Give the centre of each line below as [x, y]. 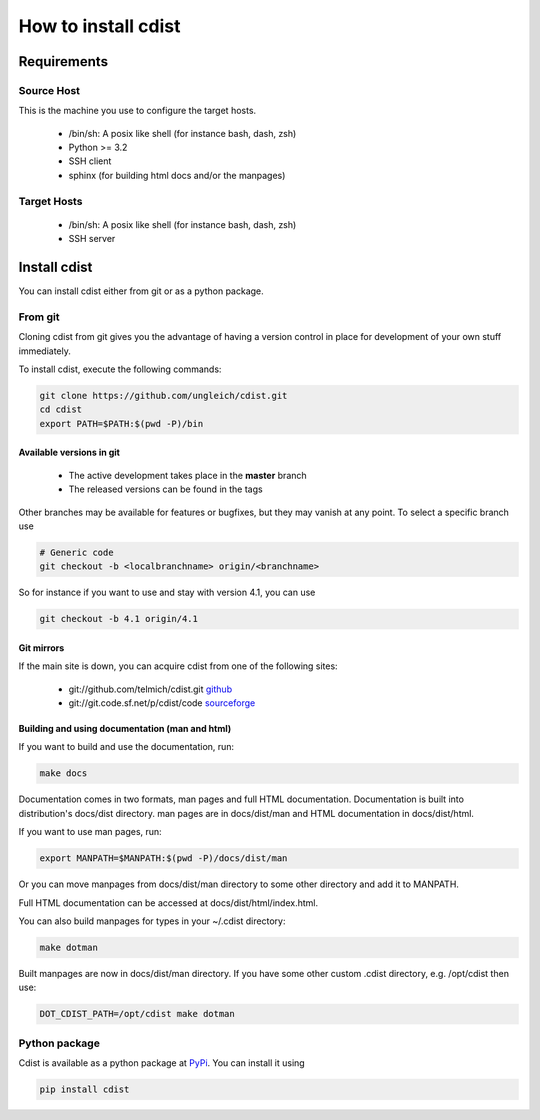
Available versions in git [69, 452]
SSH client [90, 161]
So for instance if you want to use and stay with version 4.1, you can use [167, 592]
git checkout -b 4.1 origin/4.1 [119, 619]
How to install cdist [99, 26]
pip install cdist [84, 1089]
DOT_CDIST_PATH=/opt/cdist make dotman [137, 1014]
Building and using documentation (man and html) [125, 729]
